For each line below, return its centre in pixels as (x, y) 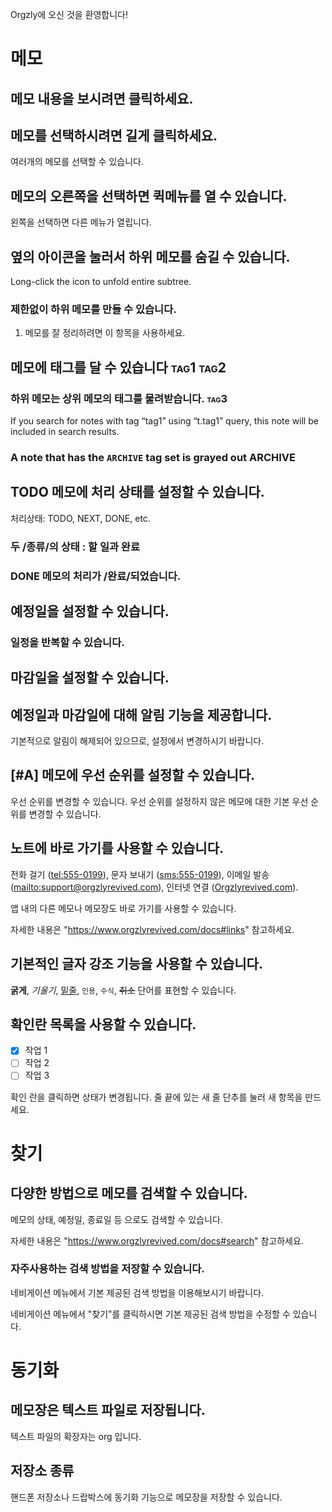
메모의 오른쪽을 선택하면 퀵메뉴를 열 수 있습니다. (149, 196)
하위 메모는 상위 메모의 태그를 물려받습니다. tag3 (119, 398)
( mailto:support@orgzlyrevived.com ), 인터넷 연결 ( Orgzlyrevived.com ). (154, 887)
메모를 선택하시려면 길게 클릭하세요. (114, 135)
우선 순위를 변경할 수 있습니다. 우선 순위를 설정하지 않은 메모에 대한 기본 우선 (159, 801)
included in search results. (65, 431)
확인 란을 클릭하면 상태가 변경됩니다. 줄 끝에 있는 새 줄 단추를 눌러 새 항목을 (156, 1097)
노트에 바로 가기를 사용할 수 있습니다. (117, 848)
